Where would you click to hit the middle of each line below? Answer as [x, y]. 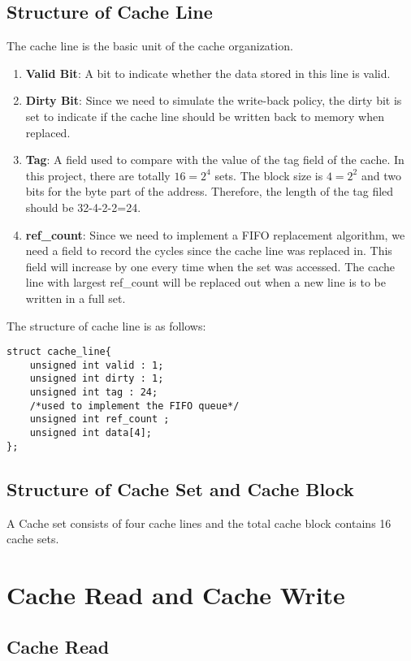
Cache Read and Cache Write [176, 594]
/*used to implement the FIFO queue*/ [134, 406]
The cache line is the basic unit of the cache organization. [150, 46]
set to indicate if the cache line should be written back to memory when [205, 116]
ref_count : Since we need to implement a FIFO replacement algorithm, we [215, 234]
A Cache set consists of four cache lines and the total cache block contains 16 [199, 523]
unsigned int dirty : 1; [97, 379]
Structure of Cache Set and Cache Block [180, 488]
